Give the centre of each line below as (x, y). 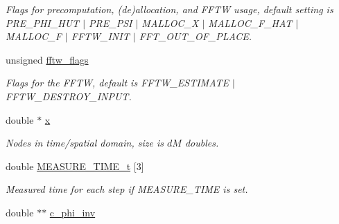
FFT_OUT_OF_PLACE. (195, 36)
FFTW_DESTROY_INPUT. (69, 96)
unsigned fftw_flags (47, 59)
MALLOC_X (170, 22)
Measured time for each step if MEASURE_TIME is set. (127, 189)
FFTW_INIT (100, 36)
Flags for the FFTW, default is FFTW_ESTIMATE (118, 83)
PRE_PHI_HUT (43, 22)
